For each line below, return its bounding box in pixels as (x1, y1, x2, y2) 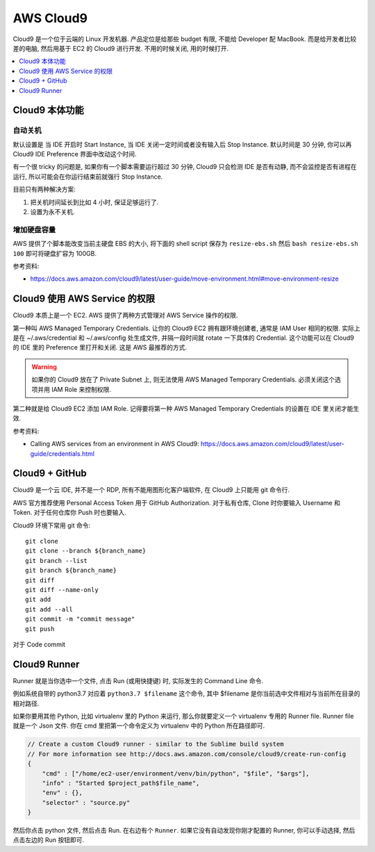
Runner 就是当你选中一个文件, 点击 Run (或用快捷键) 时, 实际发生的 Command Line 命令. (12, 676, 264, 685)
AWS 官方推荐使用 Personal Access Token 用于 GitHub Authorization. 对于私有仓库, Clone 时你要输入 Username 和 (12, 498, 340, 507)
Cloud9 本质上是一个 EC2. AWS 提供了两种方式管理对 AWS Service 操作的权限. (12, 311, 238, 320)
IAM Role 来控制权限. (51, 385, 111, 393)
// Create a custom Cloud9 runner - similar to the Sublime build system (27, 740, 284, 748)
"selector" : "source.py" (42, 798, 131, 806)
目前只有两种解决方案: (12, 185, 76, 194)
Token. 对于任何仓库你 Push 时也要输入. (12, 508, 126, 517)
